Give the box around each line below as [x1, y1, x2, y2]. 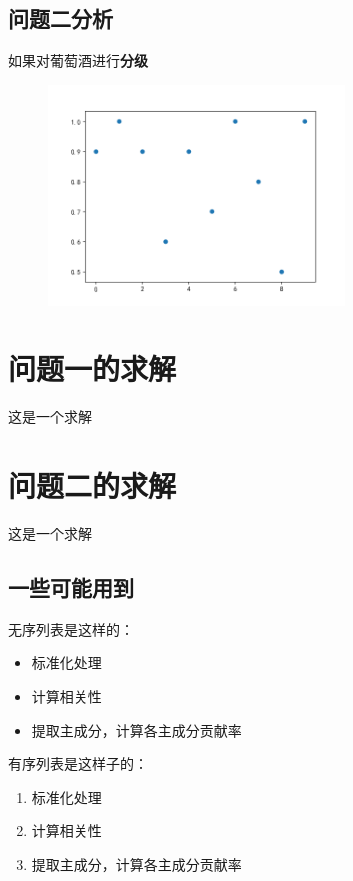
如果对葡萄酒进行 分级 [8, 50, 148, 71]
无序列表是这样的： [8, 618, 134, 639]
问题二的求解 [8, 465, 177, 506]
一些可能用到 [8, 571, 134, 602]
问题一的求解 [8, 348, 177, 389]
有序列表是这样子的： [8, 753, 148, 774]
